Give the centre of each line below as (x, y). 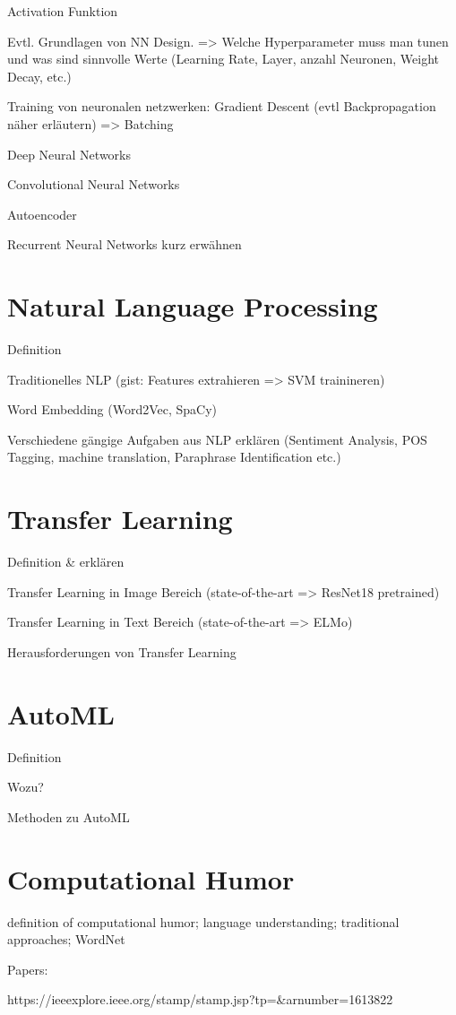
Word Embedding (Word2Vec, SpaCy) (112, 409)
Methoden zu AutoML (69, 816)
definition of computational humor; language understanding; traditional (203, 921)
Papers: (28, 969)
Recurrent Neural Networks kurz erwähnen (125, 244)
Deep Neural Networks (69, 154)
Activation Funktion (63, 11)
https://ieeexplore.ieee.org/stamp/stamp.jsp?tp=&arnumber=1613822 (200, 999)
